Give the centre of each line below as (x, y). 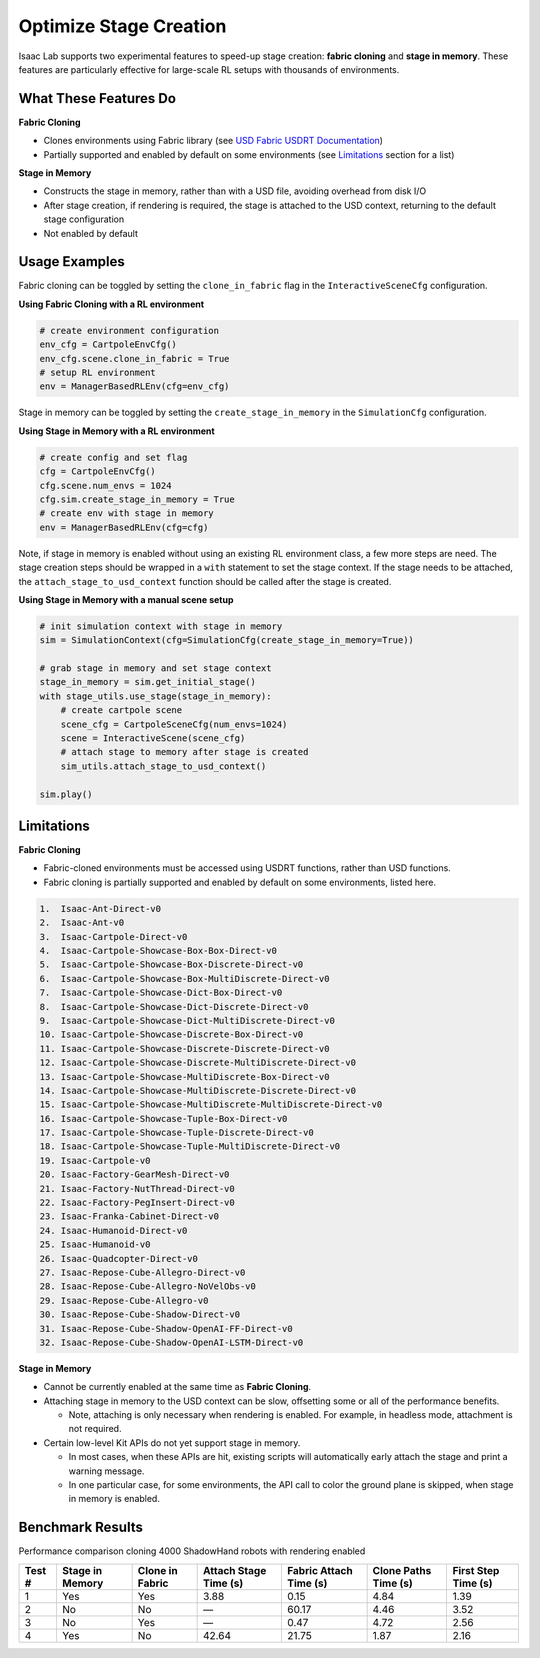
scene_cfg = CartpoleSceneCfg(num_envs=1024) (174, 724)
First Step (476, 1570)
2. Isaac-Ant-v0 (82, 923)
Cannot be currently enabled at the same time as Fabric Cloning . (177, 1387)
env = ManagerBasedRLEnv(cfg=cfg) (124, 527)
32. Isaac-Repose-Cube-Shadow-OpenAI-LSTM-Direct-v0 (171, 1342)
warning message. (106, 1471)
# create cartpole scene (121, 710)
